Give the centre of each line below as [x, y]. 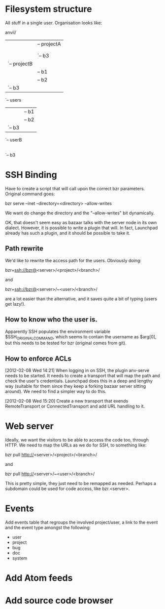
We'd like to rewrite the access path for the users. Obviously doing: [73, 260]
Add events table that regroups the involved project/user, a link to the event [82, 522]
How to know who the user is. [51, 320]
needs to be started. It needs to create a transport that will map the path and [82, 376]
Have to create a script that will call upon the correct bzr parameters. [75, 188]
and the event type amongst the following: [48, 528]
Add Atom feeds [39, 578]
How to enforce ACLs [38, 358]
